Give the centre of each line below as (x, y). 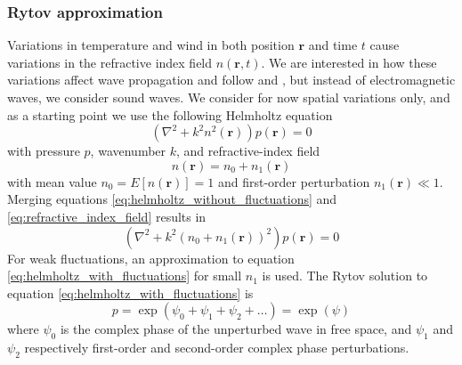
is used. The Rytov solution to (345, 276)
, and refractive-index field (248, 151)
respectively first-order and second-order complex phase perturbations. (217, 348)
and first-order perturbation (294, 181)
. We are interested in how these (349, 62)
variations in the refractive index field (110, 62)
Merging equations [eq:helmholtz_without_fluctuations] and (172, 199)
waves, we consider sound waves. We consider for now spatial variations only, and (229, 97)
